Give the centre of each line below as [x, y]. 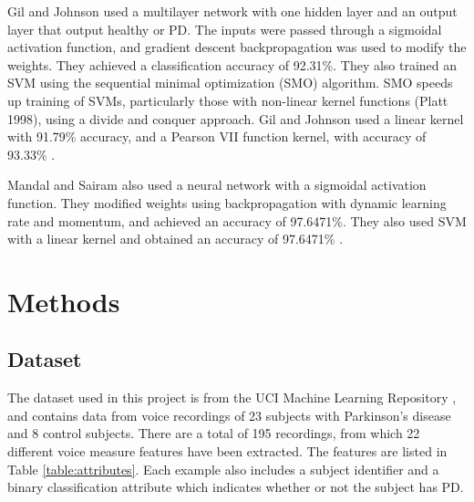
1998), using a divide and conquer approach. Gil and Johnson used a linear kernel [236, 118]
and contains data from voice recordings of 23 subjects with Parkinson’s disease [229, 415]
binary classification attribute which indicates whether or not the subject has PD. [236, 487]
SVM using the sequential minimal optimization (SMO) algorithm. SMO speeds [230, 83]
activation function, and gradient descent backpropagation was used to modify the [237, 47]
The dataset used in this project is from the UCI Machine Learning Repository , [232, 397]
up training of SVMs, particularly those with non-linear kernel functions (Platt [228, 100]
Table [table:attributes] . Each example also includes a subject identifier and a [223, 469]
